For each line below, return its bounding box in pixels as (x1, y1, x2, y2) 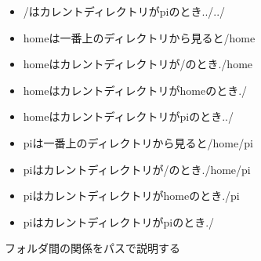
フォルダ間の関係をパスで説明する (5, 240, 180, 256)
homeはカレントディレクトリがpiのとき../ (23, 108, 234, 125)
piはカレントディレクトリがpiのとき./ (23, 213, 215, 230)
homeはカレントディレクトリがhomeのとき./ (23, 82, 248, 98)
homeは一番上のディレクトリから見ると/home (23, 29, 256, 45)
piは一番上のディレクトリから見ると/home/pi (23, 134, 253, 150)
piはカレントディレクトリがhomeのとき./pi (23, 187, 240, 204)
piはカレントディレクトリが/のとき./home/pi (23, 161, 251, 177)
